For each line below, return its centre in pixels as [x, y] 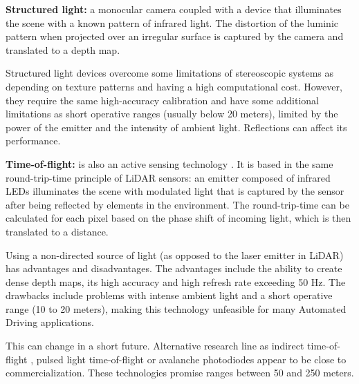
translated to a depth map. [63, 49]
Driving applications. [50, 322]
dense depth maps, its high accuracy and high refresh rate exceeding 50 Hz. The [176, 281]
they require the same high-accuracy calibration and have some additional [162, 100]
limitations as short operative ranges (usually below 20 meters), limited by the [172, 114]
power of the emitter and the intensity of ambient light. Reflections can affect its [176, 127]
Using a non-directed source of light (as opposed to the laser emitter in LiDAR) [175, 255]
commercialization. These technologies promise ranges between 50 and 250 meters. [180, 373]
